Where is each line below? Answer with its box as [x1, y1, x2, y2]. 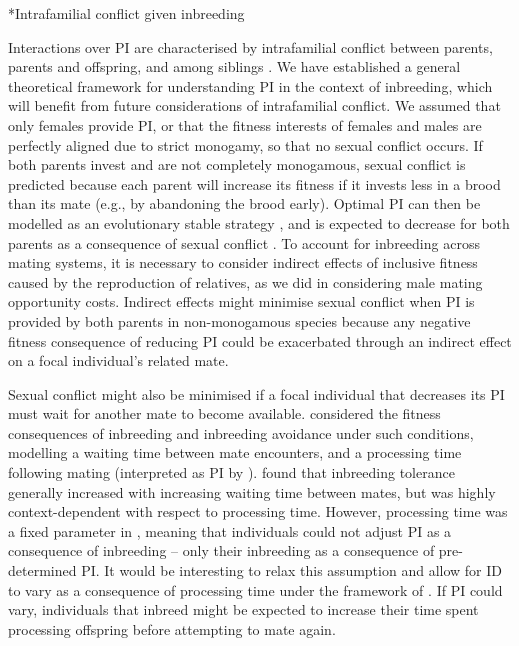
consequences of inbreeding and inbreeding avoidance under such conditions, [8, 422, 474, 443]
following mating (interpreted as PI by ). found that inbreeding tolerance [8, 462, 455, 483]
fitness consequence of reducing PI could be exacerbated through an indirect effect [8, 330, 512, 351]
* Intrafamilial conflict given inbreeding [8, 3, 245, 23]
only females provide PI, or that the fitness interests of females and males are [8, 114, 482, 135]
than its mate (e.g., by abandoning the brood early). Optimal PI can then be [8, 193, 481, 214]
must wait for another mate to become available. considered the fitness [8, 403, 441, 424]
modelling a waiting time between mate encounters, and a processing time [8, 442, 462, 463]
